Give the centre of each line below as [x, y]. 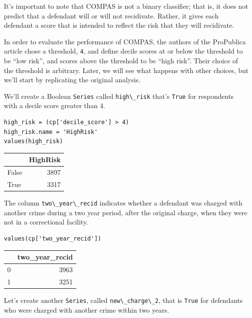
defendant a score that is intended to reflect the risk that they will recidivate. [119, 25]
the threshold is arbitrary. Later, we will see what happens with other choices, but [126, 70]
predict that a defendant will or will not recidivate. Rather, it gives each [111, 15]
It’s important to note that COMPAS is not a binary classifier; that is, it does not [126, 6]
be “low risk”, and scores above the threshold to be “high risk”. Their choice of [121, 61]
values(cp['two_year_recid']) [53, 238]
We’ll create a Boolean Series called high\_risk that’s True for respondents [119, 96]
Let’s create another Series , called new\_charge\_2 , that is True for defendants [123, 300]
